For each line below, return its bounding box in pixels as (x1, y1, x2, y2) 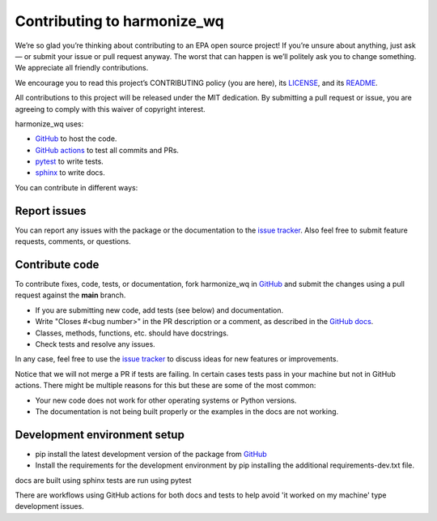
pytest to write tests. (35, 156, 104, 166)
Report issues (15, 203, 87, 218)
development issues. (15, 502, 84, 511)
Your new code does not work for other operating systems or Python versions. (35, 395, 297, 405)
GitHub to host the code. (35, 134, 117, 143)
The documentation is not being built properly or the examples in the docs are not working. (35, 406, 339, 416)
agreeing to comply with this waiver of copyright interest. (15, 104, 206, 113)
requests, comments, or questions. (15, 237, 131, 246)
